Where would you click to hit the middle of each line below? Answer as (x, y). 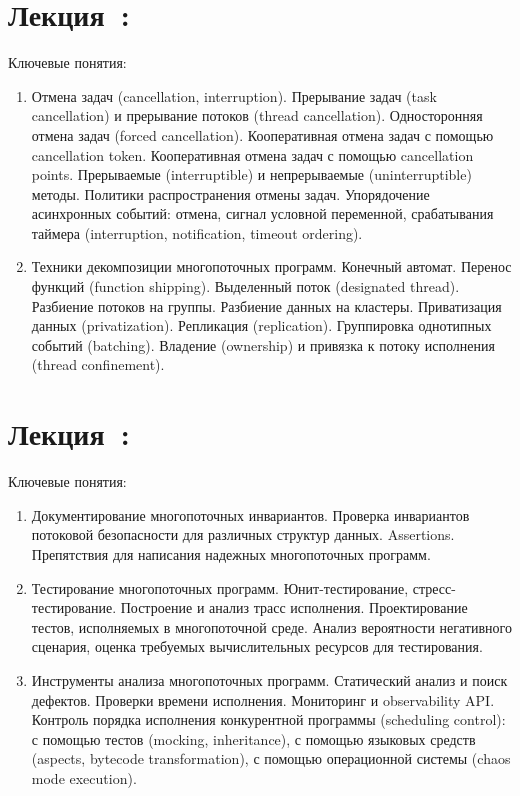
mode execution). (84, 777)
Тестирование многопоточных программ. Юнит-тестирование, (220, 587)
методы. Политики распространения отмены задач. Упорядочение (230, 193)
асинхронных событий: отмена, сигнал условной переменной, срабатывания (262, 213)
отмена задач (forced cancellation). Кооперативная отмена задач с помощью (262, 134)
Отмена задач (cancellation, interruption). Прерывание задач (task (234, 95)
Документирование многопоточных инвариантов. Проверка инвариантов (250, 514)
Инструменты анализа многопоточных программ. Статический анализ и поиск (269, 679)
